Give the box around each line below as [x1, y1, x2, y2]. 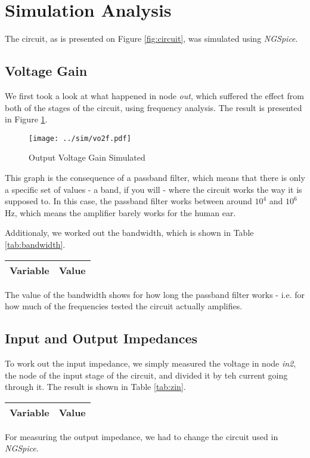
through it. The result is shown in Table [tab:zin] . [5, 380, 186, 393]
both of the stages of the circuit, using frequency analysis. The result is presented [5, 101, 302, 113]
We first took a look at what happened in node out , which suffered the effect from [5, 89, 304, 102]
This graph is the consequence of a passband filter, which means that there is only [5, 171, 305, 183]
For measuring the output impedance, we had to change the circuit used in [5, 430, 278, 442]
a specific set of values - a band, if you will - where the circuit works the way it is [5, 183, 302, 195]
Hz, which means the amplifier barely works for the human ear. [5, 206, 236, 219]
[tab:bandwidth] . [5, 238, 66, 250]
